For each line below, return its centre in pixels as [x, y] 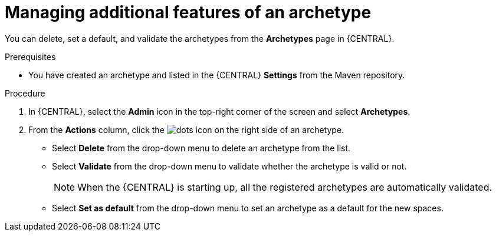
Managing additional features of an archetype [188, 12]
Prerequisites [30, 56]
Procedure [25, 93]
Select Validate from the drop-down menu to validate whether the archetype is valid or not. [229, 166]
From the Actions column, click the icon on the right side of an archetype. [186, 129]
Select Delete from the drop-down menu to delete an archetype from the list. [201, 148]
